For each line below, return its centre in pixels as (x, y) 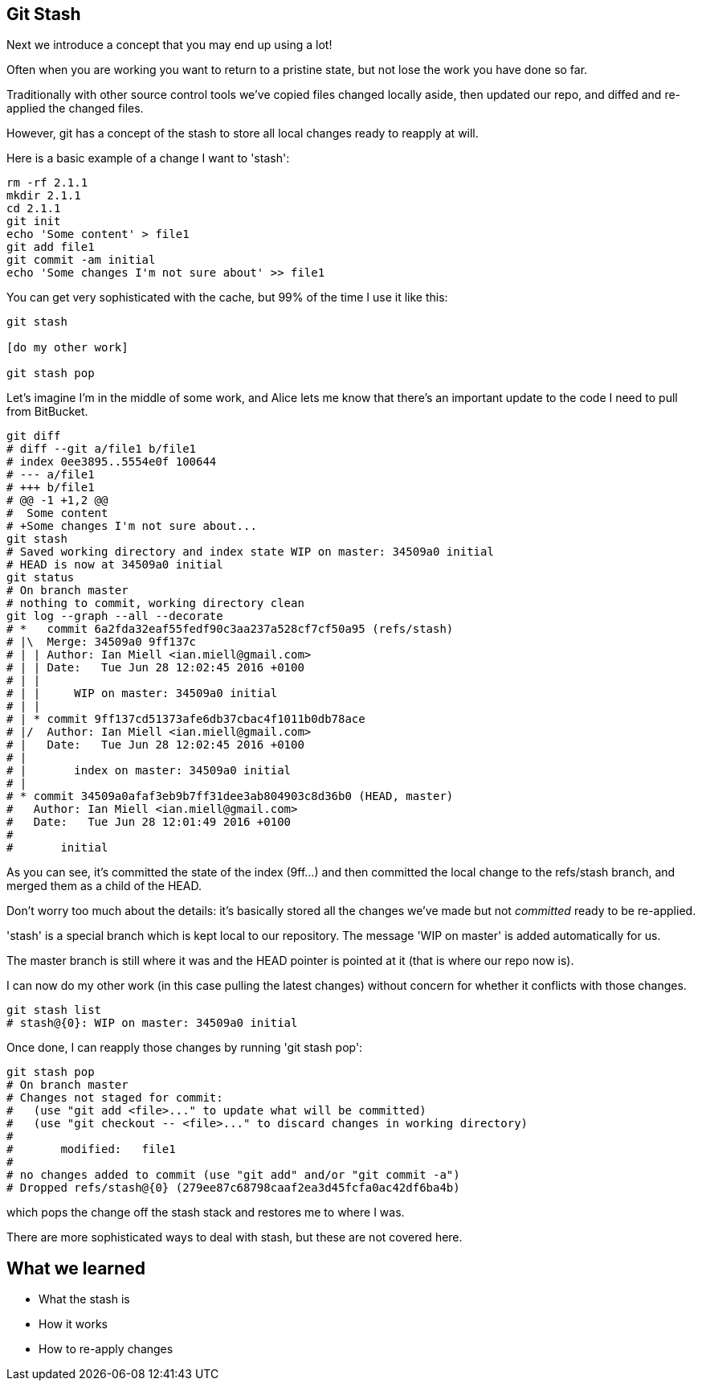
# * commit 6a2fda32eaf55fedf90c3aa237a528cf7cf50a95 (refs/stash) (230, 629)
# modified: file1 (91, 1149)
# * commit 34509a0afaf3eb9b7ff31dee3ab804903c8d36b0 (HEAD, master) (230, 796)
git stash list (54, 1010)
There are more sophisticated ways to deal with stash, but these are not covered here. (235, 1237)
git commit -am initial (81, 260)
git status (41, 578)
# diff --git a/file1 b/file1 (102, 449)
